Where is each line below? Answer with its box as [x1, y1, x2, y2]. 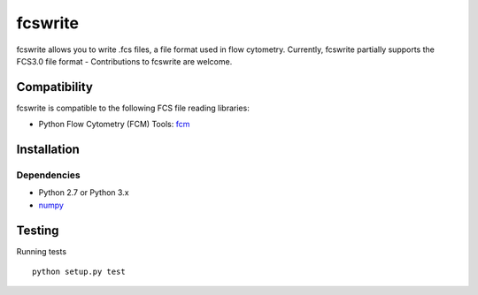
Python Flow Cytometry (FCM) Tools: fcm [38, 119, 190, 130]
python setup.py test [32, 267, 126, 277]
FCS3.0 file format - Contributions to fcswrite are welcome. [16, 56, 233, 66]
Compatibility [16, 79, 93, 95]
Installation [16, 142, 80, 157]
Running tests [16, 246, 66, 256]
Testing [16, 223, 59, 238]
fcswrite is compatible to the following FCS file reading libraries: [16, 102, 250, 113]
